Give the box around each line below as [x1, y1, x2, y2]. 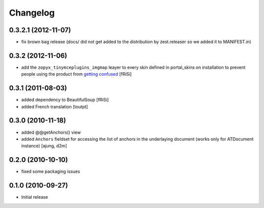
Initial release [21, 194, 48, 200]
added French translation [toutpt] [21, 104, 88, 109]
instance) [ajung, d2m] [21, 143, 67, 149]
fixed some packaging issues [21, 168, 80, 174]
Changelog [9, 7, 55, 18]
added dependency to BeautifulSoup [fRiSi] [21, 97, 109, 103]
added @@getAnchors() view [21, 129, 81, 135]
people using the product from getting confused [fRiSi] [21, 71, 132, 77]
